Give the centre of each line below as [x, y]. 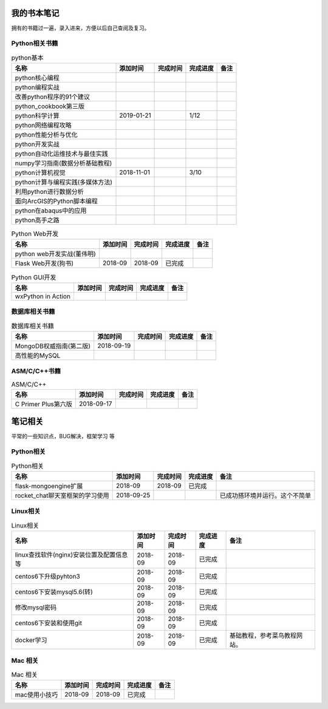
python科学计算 [37, 116]
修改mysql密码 [36, 608]
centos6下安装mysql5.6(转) [54, 592]
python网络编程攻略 [43, 126]
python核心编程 [37, 78]
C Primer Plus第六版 [44, 404]
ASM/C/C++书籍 [36, 371]
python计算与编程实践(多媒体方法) [63, 182]
